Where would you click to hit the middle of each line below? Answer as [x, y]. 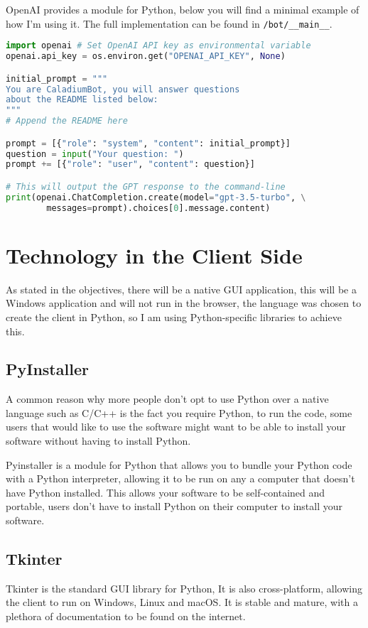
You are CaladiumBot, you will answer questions [123, 89]
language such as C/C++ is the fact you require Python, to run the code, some [179, 412]
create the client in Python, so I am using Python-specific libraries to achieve [174, 316]
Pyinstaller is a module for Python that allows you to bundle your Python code [179, 464]
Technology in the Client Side [154, 255]
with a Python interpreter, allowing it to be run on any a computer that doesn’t [180, 478]
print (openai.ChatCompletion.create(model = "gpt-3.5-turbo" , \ [156, 197]
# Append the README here [67, 121]
